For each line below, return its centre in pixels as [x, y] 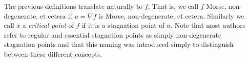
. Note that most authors [208, 25]
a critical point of [48, 25]
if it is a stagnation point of [123, 25]
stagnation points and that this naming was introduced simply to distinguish [119, 44]
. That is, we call [173, 6]
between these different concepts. [53, 53]
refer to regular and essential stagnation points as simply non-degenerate [113, 34]
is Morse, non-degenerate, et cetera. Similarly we [171, 15]
